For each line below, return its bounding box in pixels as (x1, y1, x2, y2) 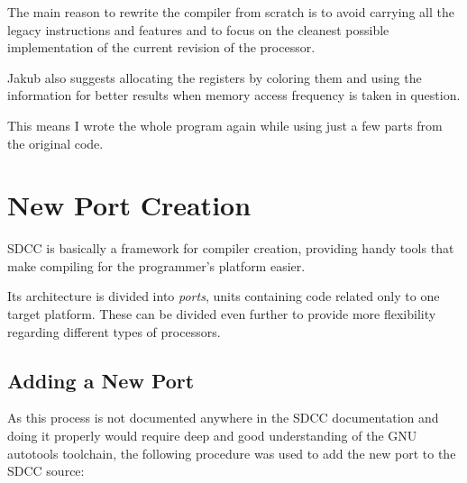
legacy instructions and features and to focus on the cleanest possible (7, 20, 389, 39)
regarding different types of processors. (7, 322, 221, 341)
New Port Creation (7, 187, 252, 223)
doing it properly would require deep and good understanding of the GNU (7, 426, 417, 445)
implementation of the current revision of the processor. (7, 38, 316, 57)
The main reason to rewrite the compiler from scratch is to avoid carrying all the (7, 3, 454, 21)
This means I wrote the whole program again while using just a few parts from (7, 115, 443, 134)
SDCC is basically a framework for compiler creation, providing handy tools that (7, 239, 454, 258)
